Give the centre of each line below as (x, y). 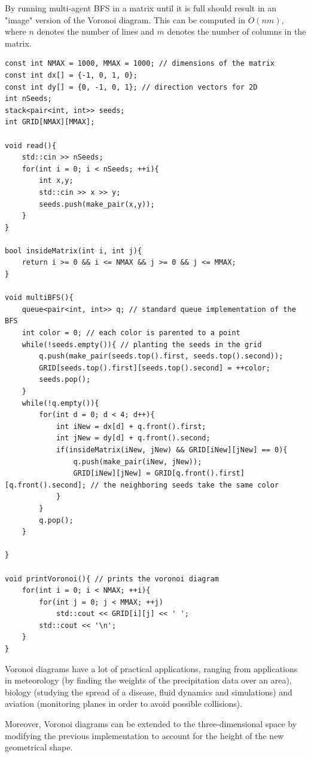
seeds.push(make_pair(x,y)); (97, 204)
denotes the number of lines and (95, 31)
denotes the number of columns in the (237, 31)
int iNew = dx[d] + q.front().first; (131, 426)
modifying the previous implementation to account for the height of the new (144, 735)
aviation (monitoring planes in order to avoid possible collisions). (124, 704)
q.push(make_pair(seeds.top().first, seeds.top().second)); (161, 356)
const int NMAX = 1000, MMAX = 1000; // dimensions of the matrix (140, 64)
